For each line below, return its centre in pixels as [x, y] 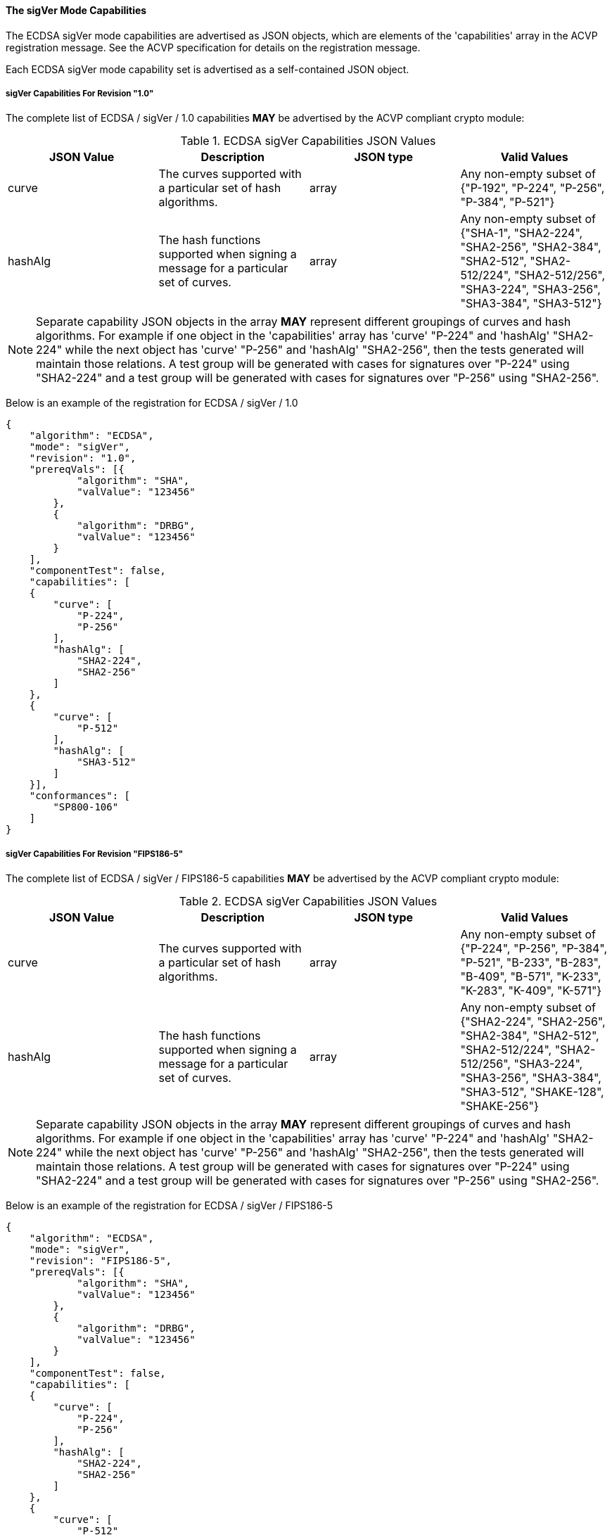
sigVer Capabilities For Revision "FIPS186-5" [95, 854]
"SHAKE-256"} [499, 1106]
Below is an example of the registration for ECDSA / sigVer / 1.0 [152, 403]
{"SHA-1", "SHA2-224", [522, 233]
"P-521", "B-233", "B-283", [531, 963]
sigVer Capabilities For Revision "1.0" [80, 94]
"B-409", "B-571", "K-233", [531, 977]
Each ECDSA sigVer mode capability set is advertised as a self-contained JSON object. [208, 69]
